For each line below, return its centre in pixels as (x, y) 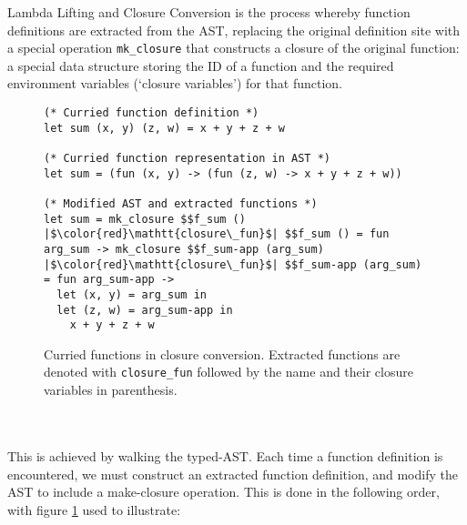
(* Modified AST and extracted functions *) (181, 203)
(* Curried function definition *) (152, 113)
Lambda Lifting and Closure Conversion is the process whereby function (209, 12)
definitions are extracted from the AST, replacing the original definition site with (233, 30)
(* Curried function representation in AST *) (187, 158)
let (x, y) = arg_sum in (132, 294)
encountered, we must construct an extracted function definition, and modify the (233, 474)
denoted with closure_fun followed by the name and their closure (228, 372)
